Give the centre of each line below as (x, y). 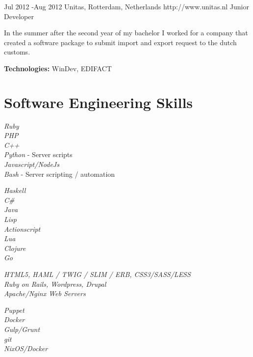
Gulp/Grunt (22, 329)
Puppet (14, 310)
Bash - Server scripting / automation (60, 174)
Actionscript (22, 229)
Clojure (15, 248)
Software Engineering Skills (99, 102)
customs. (17, 52)
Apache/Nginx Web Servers (45, 293)
